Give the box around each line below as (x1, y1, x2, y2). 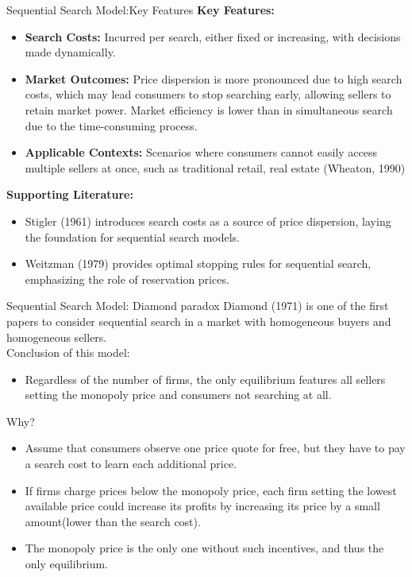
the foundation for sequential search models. (25, 228, 241, 245)
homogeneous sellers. (6, 328, 107, 345)
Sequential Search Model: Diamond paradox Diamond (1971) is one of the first (6, 297, 389, 314)
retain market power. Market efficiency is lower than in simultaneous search (25, 101, 393, 118)
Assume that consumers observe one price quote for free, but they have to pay (25, 440, 406, 456)
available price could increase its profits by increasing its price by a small (25, 498, 380, 514)
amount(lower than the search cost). (25, 513, 201, 529)
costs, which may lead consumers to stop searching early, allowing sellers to (25, 86, 391, 103)
